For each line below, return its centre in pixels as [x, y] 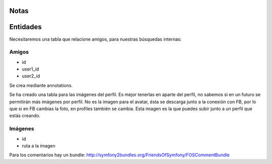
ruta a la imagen [39, 145]
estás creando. [25, 116]
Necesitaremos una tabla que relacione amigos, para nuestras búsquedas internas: [95, 39]
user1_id [30, 69]
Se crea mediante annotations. [41, 85]
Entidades [26, 27]
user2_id [31, 76]
